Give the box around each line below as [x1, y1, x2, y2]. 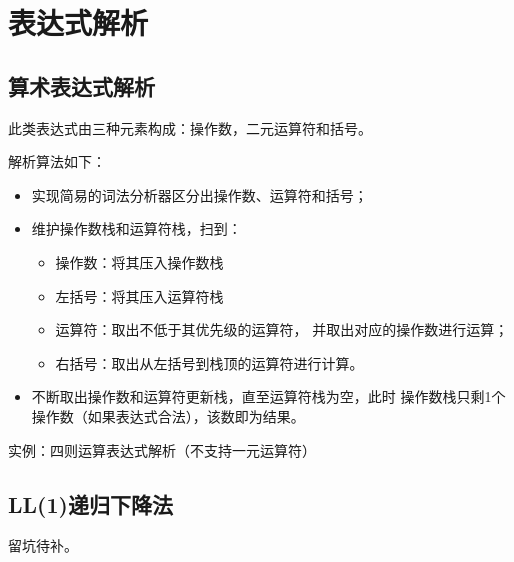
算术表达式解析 [8, 70, 155, 101]
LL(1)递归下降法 [8, 488, 173, 519]
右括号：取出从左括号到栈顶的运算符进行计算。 [55, 352, 364, 373]
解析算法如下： [8, 151, 106, 172]
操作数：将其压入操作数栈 [55, 251, 224, 272]
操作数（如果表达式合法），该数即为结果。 [31, 405, 305, 426]
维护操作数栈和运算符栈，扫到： [31, 218, 242, 239]
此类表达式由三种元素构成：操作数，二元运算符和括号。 [8, 117, 372, 138]
